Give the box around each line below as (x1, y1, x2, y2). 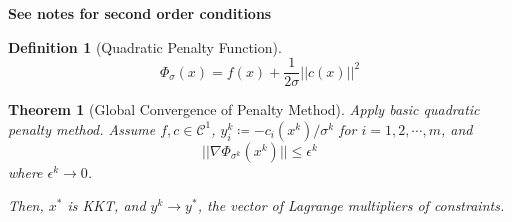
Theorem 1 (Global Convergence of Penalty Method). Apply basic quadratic (8, 99, 480, 120)
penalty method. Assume (8, 118, 156, 139)
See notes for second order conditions (8, 3, 272, 23)
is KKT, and (67, 195, 146, 216)
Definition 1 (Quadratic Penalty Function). (8, 36, 282, 57)
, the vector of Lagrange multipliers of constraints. (197, 195, 505, 216)
